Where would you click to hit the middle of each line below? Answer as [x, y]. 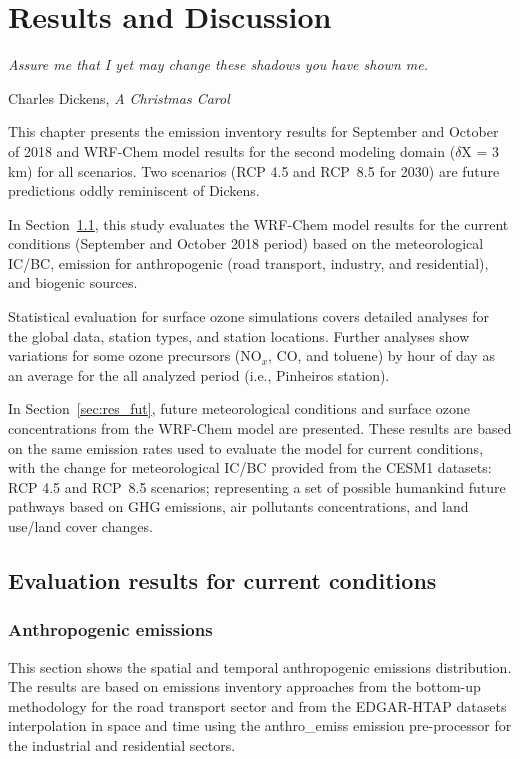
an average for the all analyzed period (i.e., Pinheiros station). [199, 374]
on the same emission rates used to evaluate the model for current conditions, [246, 447]
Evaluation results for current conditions [222, 579]
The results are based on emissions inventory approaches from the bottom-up [244, 686]
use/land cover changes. [80, 526]
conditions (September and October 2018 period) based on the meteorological [246, 243]
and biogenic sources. [73, 282]
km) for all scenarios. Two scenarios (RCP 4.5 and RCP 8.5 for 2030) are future [254, 170]
